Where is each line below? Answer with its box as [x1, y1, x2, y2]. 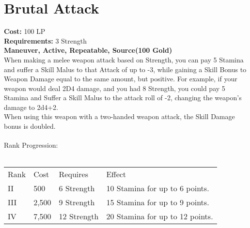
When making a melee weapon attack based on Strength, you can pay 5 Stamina [4, 54, 244, 64]
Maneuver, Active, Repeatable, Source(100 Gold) [4, 45, 172, 55]
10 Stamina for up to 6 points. [106, 182, 209, 194]
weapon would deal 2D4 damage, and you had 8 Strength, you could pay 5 [4, 83, 225, 93]
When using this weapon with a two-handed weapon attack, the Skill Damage [4, 111, 235, 122]
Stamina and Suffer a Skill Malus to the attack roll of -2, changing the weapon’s [4, 92, 242, 103]
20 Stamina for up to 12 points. [106, 211, 213, 222]
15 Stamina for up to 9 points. [106, 197, 209, 208]
